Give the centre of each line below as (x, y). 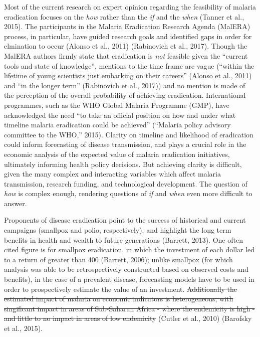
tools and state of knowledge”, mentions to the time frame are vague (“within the (129, 65)
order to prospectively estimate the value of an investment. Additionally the (121, 289)
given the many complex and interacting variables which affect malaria (113, 174)
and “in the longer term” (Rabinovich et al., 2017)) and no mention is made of (125, 85)
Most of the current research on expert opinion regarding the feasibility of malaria (130, 7)
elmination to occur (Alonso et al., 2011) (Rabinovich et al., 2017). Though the (126, 46)
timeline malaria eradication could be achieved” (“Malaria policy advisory (117, 125)
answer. (16, 203)
